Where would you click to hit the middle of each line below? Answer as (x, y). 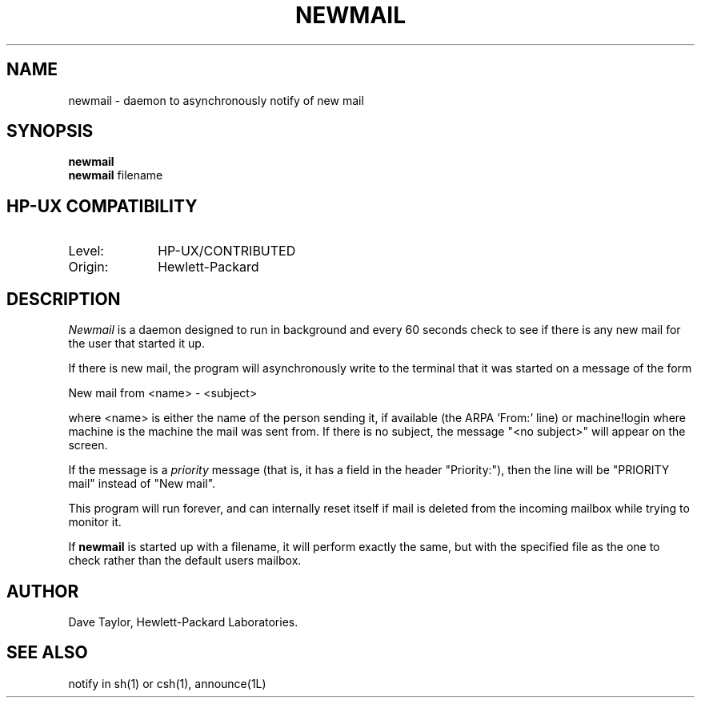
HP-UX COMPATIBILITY (102, 206)
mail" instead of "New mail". (142, 484)
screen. (88, 445)
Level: (86, 251)
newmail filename (116, 175)
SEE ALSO (47, 653)
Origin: (88, 267)
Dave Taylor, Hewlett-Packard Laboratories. (183, 622)
